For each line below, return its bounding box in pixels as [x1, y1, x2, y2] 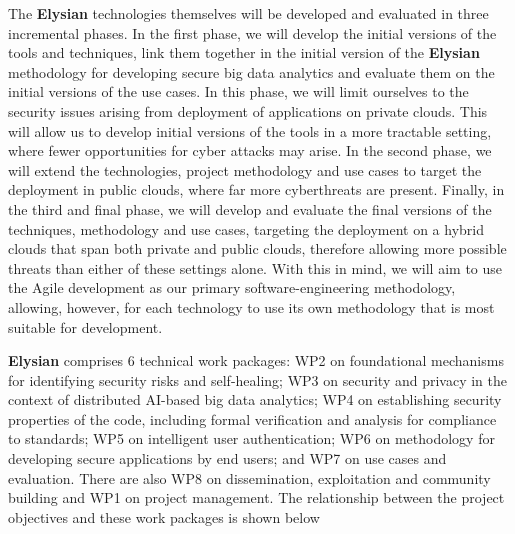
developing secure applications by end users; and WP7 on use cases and [8, 448, 447, 469]
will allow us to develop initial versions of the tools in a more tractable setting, [8, 120, 492, 141]
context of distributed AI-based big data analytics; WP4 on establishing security [8, 389, 502, 410]
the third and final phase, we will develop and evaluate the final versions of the [8, 198, 492, 219]
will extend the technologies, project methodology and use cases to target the [8, 159, 482, 180]
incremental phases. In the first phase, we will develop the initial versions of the [8, 22, 497, 43]
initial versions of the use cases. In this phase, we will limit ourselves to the [8, 81, 469, 102]
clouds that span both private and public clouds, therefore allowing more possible [8, 238, 507, 259]
